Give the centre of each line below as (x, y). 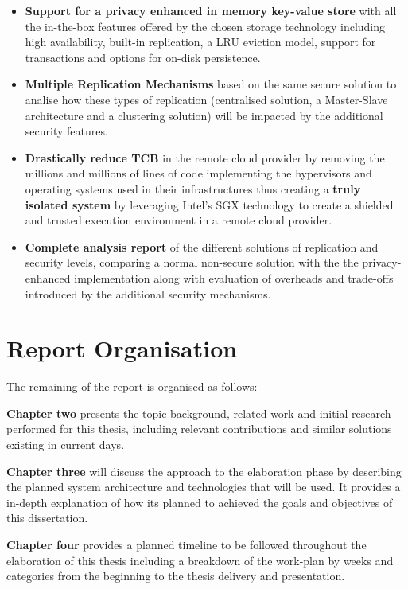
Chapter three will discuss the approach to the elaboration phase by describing (204, 471)
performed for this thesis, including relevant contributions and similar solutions (199, 429)
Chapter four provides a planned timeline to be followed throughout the (187, 544)
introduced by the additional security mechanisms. (148, 293)
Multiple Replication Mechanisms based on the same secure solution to (211, 84)
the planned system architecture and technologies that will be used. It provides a (204, 487)
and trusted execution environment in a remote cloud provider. (179, 220)
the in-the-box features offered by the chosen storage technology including (205, 26)
